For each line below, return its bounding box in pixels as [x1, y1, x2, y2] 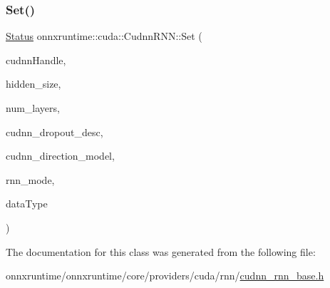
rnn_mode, [6, 172, 55, 187]
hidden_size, [6, 76, 61, 91]
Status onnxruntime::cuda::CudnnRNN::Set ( [6, 29, 202, 43]
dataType [6, 196, 48, 211]
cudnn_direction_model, [6, 148, 115, 163]
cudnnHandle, [6, 52, 66, 67]
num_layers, [6, 101, 60, 115]
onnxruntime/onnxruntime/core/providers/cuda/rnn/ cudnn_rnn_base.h [6, 268, 324, 283]
